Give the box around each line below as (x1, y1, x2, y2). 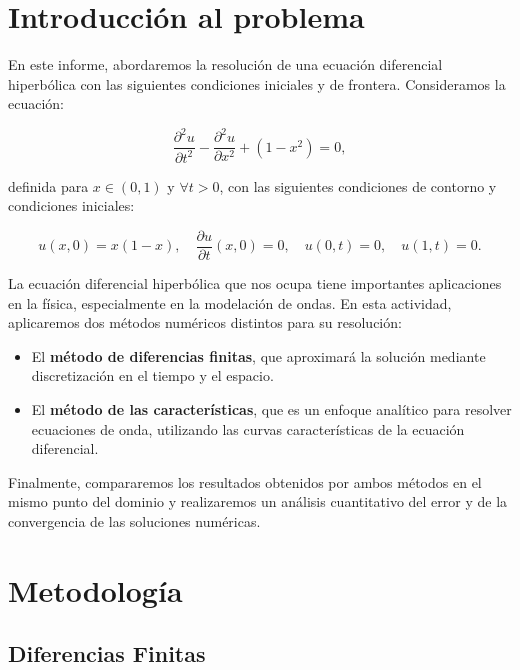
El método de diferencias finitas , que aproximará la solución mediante (31, 345, 486, 366)
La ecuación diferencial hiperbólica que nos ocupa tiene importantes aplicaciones (8, 273, 502, 294)
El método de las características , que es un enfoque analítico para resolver (31, 399, 512, 420)
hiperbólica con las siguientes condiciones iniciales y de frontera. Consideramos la (8, 73, 506, 94)
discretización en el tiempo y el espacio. (31, 365, 274, 386)
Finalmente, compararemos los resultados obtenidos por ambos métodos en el (8, 471, 482, 492)
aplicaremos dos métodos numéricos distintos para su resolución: (8, 312, 402, 333)
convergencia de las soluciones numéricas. (8, 511, 261, 531)
